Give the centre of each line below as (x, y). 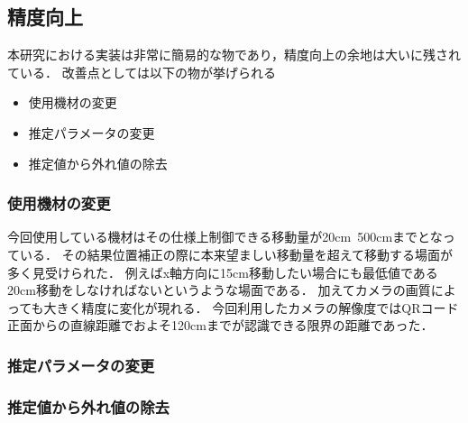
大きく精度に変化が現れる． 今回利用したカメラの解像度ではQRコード (251, 307)
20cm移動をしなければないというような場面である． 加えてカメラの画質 (219, 290)
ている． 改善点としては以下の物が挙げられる (142, 72)
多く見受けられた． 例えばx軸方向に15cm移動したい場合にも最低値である (223, 272)
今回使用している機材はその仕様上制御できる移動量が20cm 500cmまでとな (225, 237)
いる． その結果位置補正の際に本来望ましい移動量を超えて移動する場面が (236, 254)
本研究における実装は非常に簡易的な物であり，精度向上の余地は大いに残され (234, 55)
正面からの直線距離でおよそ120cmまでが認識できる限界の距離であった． (220, 325)
